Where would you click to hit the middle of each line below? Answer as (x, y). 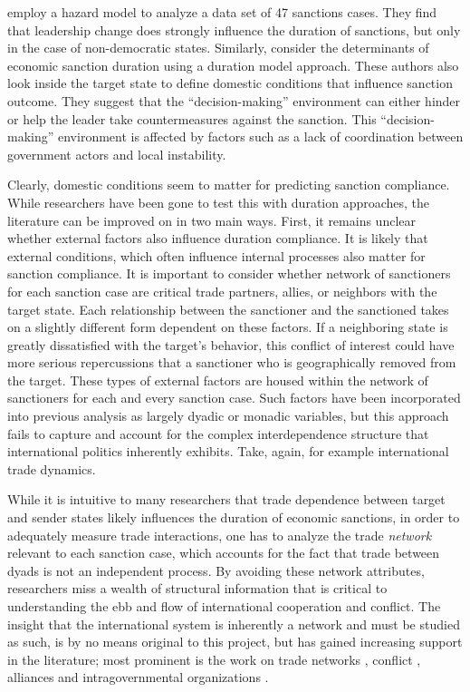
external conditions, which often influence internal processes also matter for (216, 255)
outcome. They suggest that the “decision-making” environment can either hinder (234, 100)
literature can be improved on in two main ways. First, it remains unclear (211, 220)
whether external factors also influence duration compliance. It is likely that (218, 238)
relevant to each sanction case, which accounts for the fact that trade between (224, 553)
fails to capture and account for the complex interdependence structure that (218, 433)
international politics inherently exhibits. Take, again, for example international (228, 451)
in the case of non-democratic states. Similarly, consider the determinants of (218, 48)
